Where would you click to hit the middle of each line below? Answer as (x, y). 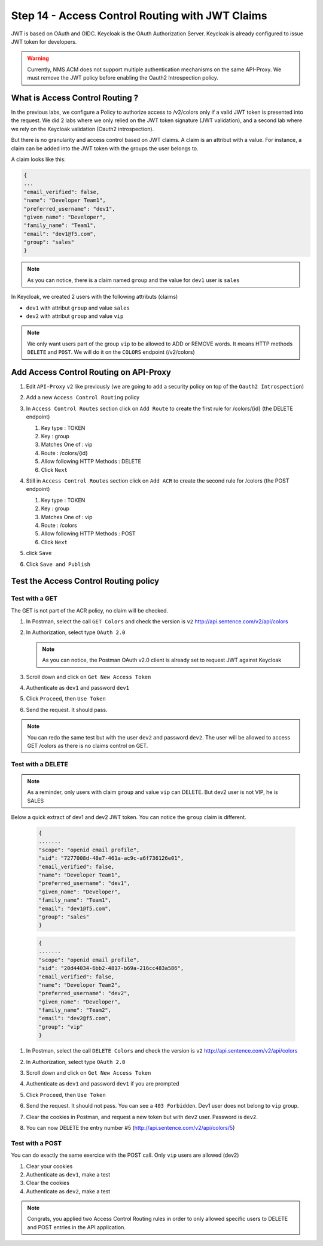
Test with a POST (36, 1143)
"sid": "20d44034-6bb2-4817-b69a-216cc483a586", (111, 968)
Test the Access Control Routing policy (85, 581)
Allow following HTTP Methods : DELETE (91, 462)
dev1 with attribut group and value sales (78, 308)
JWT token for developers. (44, 41)
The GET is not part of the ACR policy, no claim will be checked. (90, 610)
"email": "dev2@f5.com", (75, 1018)
